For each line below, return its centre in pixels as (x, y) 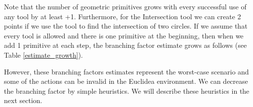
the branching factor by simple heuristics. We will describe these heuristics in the (127, 90)
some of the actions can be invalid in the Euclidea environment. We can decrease (126, 81)
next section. (23, 100)
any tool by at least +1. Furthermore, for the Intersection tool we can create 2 (123, 16)
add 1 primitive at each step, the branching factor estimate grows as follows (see (126, 45)
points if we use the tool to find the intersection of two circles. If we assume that (126, 26)
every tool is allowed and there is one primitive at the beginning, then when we (124, 35)
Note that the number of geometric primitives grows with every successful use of (125, 6)
